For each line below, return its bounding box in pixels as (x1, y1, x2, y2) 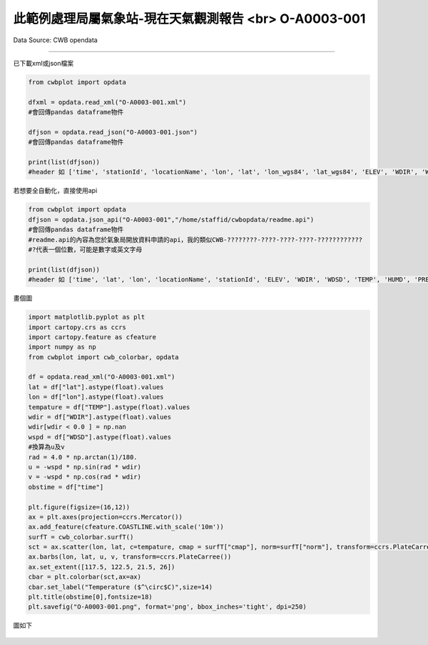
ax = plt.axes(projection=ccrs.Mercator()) (28, 513, 183, 521)
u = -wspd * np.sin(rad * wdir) (28, 463, 142, 471)
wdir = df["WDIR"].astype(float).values (28, 413, 171, 421)
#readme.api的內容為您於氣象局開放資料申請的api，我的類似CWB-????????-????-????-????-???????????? (28, 236, 363, 244)
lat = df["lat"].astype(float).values (28, 383, 164, 391)
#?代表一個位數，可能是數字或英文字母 (28, 245, 143, 254)
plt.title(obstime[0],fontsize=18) (28, 593, 153, 601)
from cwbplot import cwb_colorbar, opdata (28, 353, 179, 361)
